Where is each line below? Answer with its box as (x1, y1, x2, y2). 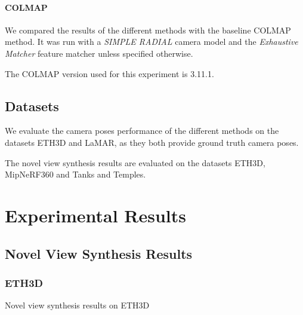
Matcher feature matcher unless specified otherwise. (5, 47, 193, 59)
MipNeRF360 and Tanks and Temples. (5, 168, 146, 181)
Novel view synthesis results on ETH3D (5, 299, 150, 311)
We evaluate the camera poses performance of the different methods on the (5, 124, 279, 137)
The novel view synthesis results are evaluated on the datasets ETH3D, (5, 156, 265, 169)
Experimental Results (5, 203, 186, 227)
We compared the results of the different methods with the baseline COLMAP (5, 23, 291, 36)
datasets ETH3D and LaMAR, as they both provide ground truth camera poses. (5, 136, 299, 148)
